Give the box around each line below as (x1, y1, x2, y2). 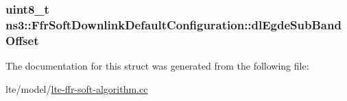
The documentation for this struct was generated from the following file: (5, 59, 309, 73)
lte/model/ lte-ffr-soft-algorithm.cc (5, 81, 148, 96)
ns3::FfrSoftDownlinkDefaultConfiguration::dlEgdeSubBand (5, 16, 342, 33)
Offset (5, 31, 39, 48)
